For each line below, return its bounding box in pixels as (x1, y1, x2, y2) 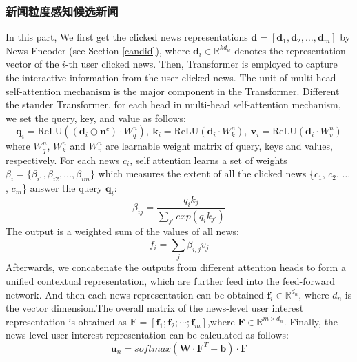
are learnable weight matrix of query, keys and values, (105, 139, 333, 153)
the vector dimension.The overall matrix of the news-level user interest (6, 301, 304, 315)
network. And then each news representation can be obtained (6, 287, 264, 301)
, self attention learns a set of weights (130, 152, 287, 167)
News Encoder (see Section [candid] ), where (6, 43, 190, 57)
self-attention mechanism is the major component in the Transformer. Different (6, 83, 340, 98)
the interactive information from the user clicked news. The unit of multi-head (6, 70, 336, 84)
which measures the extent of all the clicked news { (98, 166, 314, 181)
